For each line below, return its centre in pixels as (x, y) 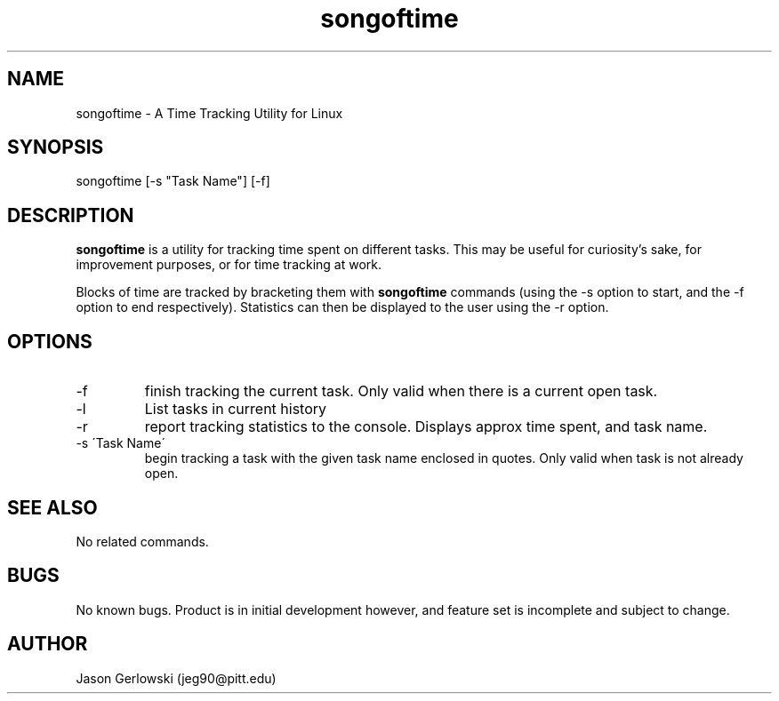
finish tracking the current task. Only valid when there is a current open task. (401, 391)
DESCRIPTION (71, 215)
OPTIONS (50, 341)
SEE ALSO (52, 507)
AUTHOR (48, 644)
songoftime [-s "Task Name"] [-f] (173, 181)
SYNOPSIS (56, 147)
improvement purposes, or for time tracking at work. (229, 265)
